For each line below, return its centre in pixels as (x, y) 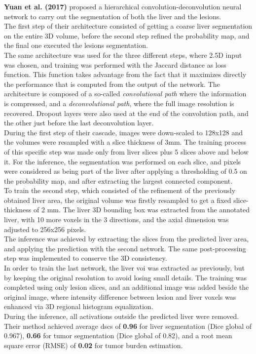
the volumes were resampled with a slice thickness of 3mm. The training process (125, 142)
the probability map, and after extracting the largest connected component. (118, 180)
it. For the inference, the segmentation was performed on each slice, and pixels (123, 161)
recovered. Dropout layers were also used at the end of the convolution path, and (126, 113)
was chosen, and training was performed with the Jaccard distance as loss (115, 64)
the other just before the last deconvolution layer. (79, 123)
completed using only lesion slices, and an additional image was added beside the (127, 287)
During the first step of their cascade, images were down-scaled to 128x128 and (124, 132)
